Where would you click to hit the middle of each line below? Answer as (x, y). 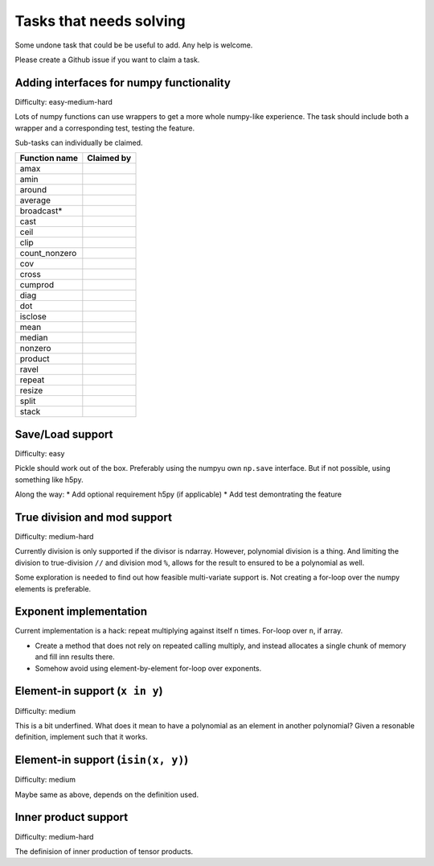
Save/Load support (64, 434)
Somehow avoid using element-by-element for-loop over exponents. (148, 668)
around (33, 190)
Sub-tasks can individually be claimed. (79, 143)
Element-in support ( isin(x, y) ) (102, 760)
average (35, 200)
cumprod (37, 285)
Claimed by (109, 159)
